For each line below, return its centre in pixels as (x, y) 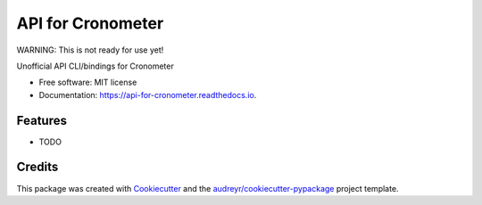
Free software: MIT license (88, 82)
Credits (37, 167)
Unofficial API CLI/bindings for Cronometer (95, 66)
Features (42, 120)
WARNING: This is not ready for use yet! (90, 50)
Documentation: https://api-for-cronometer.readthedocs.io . (148, 94)
